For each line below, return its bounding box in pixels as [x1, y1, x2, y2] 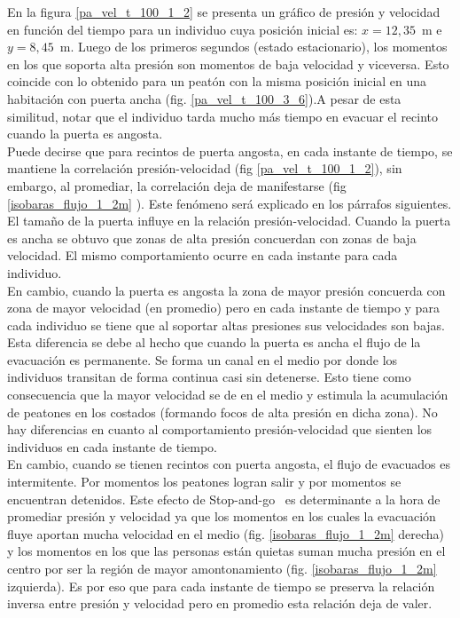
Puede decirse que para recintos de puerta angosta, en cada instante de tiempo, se [7, 141, 453, 160]
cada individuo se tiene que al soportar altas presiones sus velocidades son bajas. [7, 315, 445, 334]
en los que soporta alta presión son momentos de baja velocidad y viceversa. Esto [7, 54, 449, 73]
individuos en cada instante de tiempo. [7, 437, 218, 456]
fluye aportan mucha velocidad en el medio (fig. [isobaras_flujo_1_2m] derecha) [7, 524, 445, 543]
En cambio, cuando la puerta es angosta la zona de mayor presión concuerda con [7, 281, 446, 299]
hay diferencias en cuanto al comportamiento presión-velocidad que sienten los [7, 420, 433, 439]
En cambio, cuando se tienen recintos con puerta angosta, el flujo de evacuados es [7, 455, 450, 473]
